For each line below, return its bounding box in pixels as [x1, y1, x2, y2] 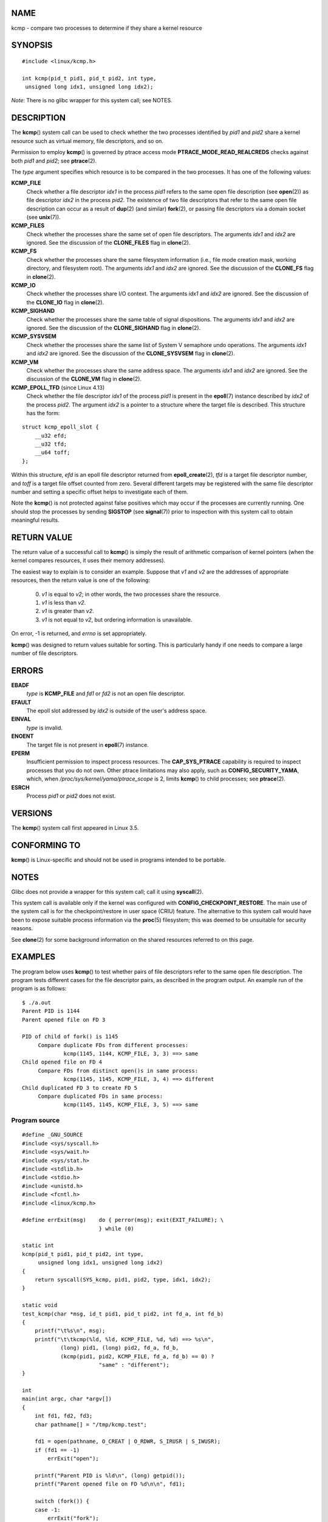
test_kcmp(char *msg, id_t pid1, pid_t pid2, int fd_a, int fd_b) [22, 1310, 224, 1317]
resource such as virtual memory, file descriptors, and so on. [11, 137, 164, 144]
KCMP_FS [11, 247, 37, 255]
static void [22, 1302, 58, 1309]
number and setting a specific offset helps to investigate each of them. [11, 488, 188, 496]
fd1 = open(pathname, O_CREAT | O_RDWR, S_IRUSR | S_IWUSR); [34, 1438, 221, 1445]
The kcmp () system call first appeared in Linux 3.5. [11, 824, 139, 831]
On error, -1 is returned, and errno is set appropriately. [11, 630, 147, 637]
